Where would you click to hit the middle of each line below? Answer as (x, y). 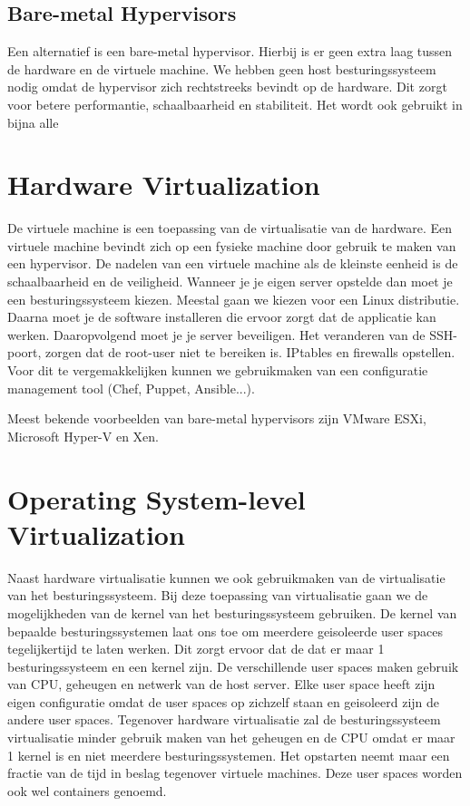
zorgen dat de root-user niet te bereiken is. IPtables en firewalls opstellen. (250, 352)
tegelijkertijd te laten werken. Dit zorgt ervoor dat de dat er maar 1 (196, 649)
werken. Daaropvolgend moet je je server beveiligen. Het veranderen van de (216, 334)
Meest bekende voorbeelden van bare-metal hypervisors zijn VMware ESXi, (217, 418)
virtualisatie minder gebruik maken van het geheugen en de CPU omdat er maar (231, 738)
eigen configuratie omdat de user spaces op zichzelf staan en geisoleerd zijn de (224, 701)
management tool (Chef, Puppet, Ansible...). (131, 388)
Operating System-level (157, 498)
